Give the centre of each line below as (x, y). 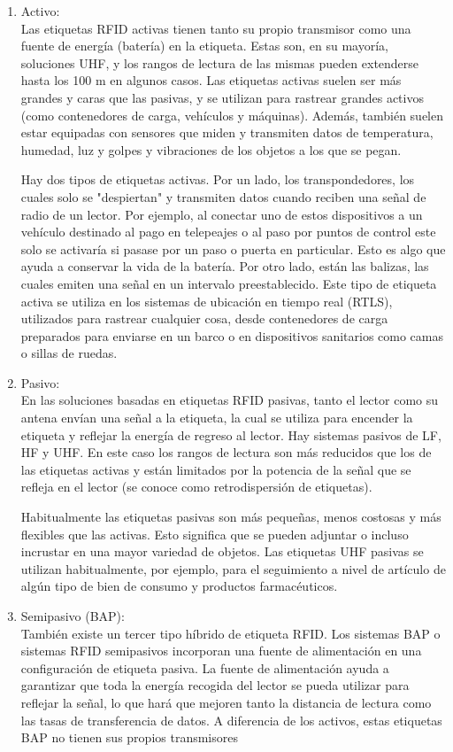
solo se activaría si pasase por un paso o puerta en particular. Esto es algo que (233, 248)
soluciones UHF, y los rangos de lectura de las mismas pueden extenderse (220, 62)
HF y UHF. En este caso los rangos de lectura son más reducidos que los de (226, 452)
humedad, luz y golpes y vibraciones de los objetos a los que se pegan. (211, 149)
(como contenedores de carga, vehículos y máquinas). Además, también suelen (232, 115)
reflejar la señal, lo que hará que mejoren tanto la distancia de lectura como (226, 702)
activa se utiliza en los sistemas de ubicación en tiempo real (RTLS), (207, 301)
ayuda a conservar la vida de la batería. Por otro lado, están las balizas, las (225, 266)
